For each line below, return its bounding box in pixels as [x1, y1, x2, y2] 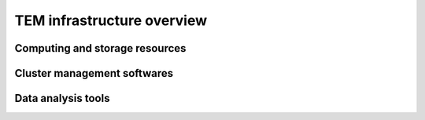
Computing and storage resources [14, 42, 187, 55]
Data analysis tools [14, 92, 110, 105]
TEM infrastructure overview [14, 12, 208, 29]
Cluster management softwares [14, 67, 173, 80]
